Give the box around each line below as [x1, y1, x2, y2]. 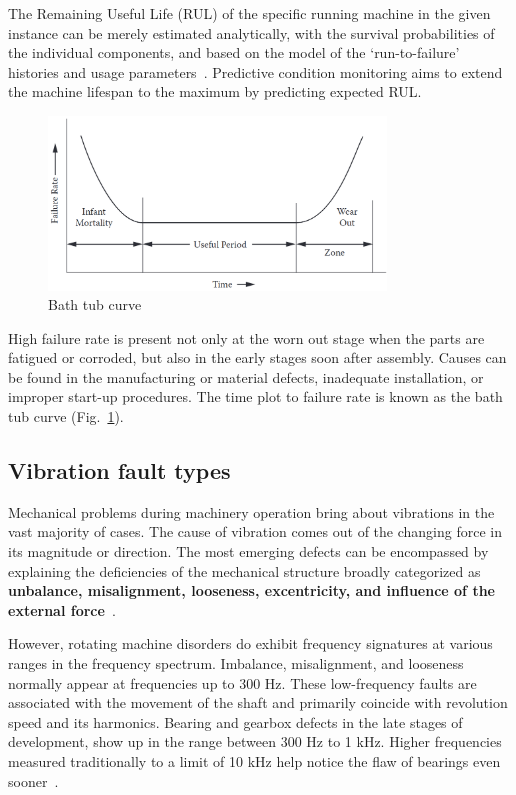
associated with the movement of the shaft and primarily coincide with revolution [8, 692, 508, 713]
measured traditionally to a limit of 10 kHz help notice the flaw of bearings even [8, 751, 501, 771]
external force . [8, 599, 116, 620]
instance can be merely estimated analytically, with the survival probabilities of [8, 22, 495, 43]
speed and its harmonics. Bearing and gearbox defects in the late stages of [8, 711, 463, 732]
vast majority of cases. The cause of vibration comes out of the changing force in [8, 521, 502, 542]
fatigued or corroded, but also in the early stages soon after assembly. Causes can [8, 347, 507, 368]
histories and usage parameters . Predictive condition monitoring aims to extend [8, 61, 503, 82]
